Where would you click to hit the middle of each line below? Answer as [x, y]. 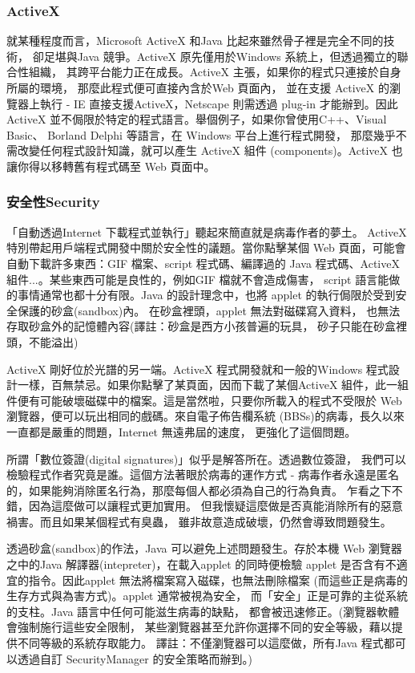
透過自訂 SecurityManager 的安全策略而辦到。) [135, 658]
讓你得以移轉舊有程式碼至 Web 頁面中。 [111, 166]
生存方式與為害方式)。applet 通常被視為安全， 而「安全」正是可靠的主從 [196, 596]
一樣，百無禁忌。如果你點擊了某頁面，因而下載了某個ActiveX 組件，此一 [207, 385]
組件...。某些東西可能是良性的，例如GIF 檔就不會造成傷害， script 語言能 [198, 279]
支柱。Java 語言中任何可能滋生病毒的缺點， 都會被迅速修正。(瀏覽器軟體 [208, 611]
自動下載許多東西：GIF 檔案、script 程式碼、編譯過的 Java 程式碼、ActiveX [203, 263]
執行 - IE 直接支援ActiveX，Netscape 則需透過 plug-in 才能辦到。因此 [219, 103]
